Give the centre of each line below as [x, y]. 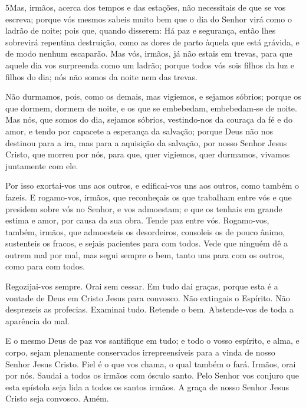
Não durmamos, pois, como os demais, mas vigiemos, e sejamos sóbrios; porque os [153, 96]
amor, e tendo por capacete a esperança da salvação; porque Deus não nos [139, 131]
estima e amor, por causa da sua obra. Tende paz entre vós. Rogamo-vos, [137, 220]
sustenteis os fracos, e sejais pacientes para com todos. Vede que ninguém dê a [147, 243]
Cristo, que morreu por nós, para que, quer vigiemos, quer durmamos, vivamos [148, 154]
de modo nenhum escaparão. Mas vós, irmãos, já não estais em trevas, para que [149, 53]
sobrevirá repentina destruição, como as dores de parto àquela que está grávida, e [152, 42]
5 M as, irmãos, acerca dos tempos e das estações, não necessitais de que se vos [146, 7]
